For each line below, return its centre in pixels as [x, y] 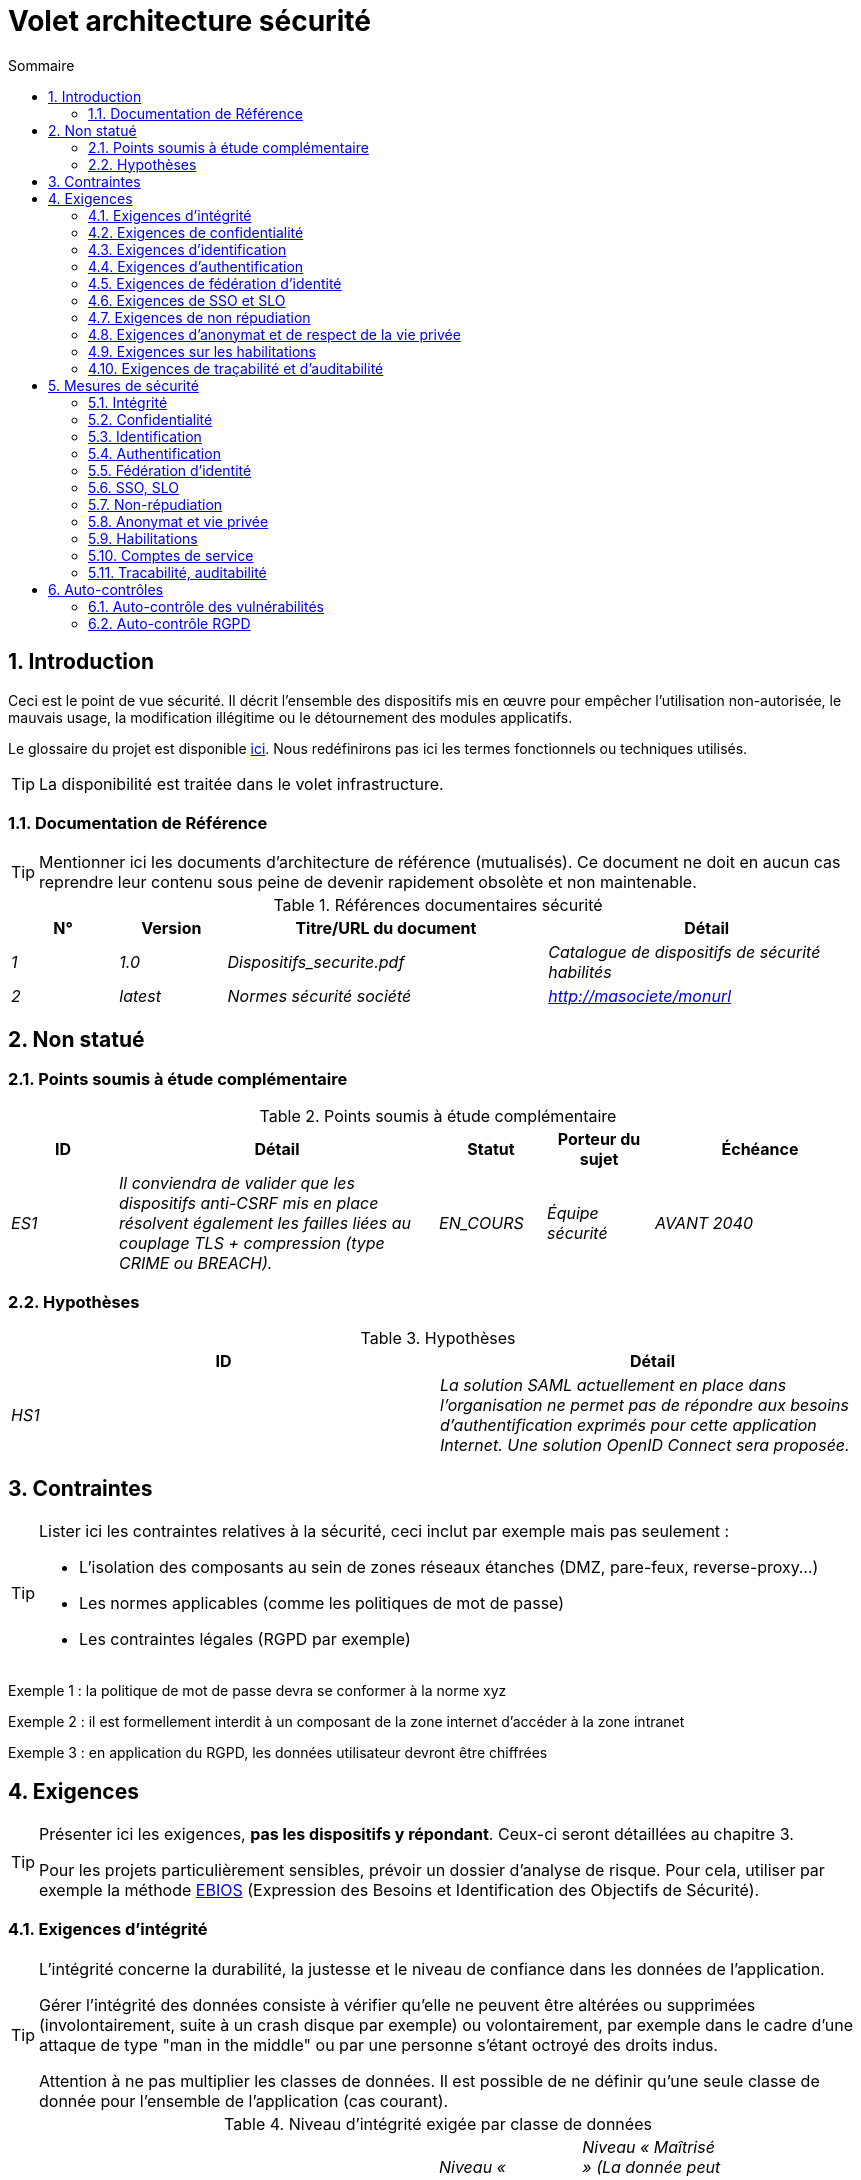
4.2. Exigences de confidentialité [196, 232]
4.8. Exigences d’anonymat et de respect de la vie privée [274, 334]
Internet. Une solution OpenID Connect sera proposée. [645, 1445]
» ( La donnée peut [651, 2166]
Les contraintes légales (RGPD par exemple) [245, 1639]
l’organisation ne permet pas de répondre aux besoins [644, 1405]
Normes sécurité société [319, 996]
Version [171, 928]
